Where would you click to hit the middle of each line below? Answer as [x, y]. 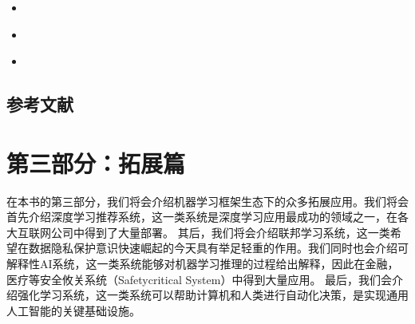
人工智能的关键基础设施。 [73, 310]
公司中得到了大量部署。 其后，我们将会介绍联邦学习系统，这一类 [220, 232]
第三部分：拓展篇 [96, 162]
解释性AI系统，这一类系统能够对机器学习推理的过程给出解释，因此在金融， [203, 264]
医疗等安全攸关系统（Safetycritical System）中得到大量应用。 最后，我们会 [200, 279]
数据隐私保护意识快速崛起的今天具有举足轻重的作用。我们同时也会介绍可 [218, 248]
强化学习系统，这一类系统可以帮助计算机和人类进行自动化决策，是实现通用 [213, 295]
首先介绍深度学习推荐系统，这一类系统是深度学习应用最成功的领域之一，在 [202, 217]
